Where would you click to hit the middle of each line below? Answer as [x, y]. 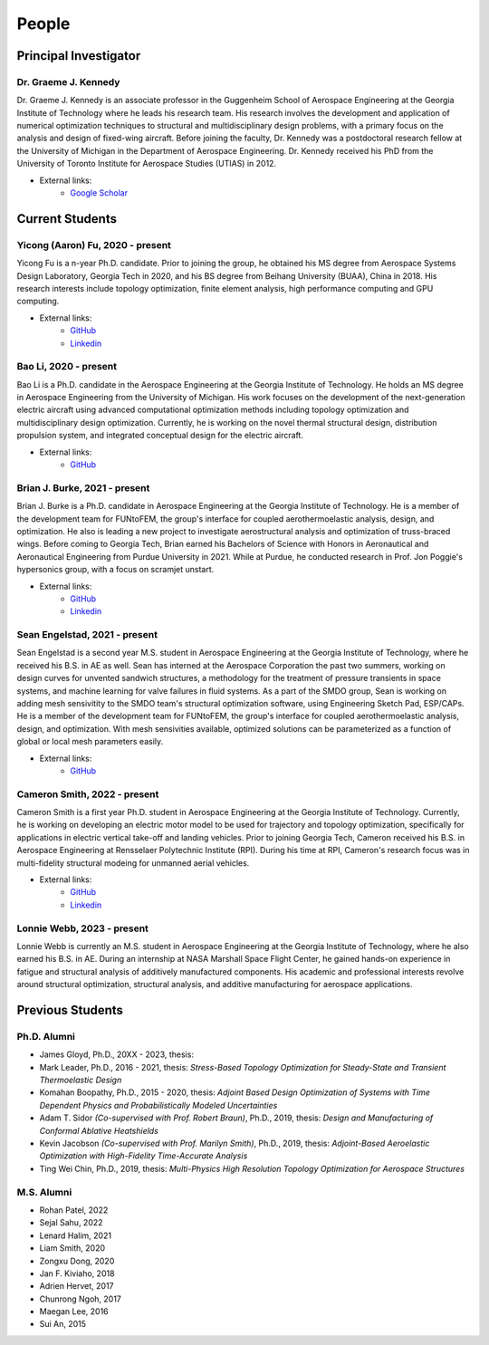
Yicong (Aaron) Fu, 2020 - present [94, 245]
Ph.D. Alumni [46, 1036]
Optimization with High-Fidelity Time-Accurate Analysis [144, 1156]
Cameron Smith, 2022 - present [88, 794]
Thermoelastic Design [81, 1080]
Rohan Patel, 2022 [74, 1210]
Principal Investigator [79, 56]
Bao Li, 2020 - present [67, 367]
